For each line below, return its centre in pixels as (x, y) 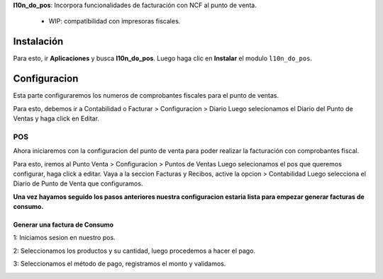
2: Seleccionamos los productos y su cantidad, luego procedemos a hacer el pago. (134, 251)
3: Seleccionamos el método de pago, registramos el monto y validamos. (120, 264)
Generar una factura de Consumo (63, 225)
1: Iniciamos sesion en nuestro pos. (65, 238)
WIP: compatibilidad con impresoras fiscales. (115, 21)
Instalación (38, 41)
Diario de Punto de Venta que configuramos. (78, 183)
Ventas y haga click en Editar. (56, 118)
